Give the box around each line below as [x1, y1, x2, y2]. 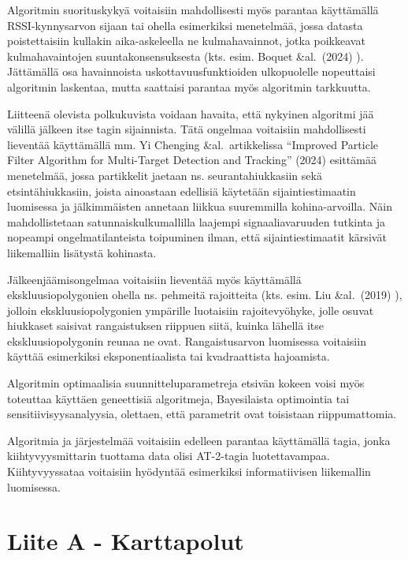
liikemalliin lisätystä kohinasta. [7, 244, 157, 260]
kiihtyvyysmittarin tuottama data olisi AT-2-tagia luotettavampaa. [7, 447, 330, 464]
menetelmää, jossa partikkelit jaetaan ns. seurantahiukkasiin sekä [7, 166, 322, 183]
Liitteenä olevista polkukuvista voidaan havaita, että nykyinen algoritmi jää [7, 105, 374, 122]
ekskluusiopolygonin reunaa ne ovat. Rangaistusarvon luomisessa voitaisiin [7, 332, 366, 349]
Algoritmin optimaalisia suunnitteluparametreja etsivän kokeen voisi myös [7, 375, 365, 391]
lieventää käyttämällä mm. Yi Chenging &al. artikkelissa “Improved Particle [7, 136, 379, 152]
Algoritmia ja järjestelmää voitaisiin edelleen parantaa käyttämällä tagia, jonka [7, 432, 391, 448]
